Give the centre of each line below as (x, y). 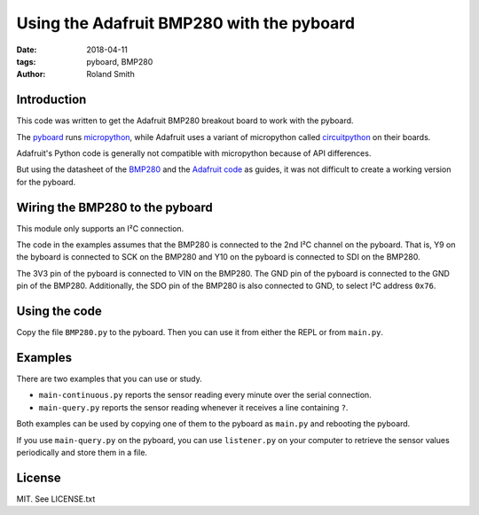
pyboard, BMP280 (120, 61)
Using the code (59, 312)
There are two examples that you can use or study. (110, 379)
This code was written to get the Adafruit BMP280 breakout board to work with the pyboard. (185, 121)
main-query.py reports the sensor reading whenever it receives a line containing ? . (193, 407)
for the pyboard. (46, 182)
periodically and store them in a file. (82, 453)
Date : (27, 50)
